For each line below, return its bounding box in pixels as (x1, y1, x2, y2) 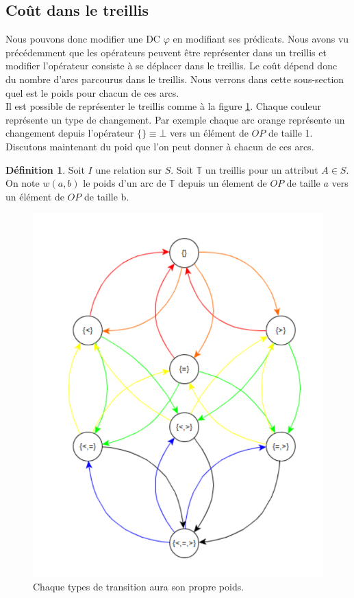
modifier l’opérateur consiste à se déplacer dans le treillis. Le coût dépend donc (5, 58, 338, 73)
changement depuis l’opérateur (5, 126, 134, 140)
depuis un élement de (178, 176, 267, 190)
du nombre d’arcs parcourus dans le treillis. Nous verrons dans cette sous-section (5, 71, 344, 86)
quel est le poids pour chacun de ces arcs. (5, 85, 179, 100)
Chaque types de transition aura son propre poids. (33, 579, 244, 593)
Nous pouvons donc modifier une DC (5, 32, 160, 46)
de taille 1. (268, 126, 313, 140)
